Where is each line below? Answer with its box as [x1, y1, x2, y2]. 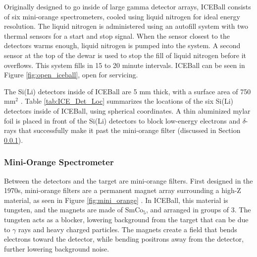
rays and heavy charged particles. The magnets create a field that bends [18, 224, 237, 234]
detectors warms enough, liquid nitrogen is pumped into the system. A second [4, 40, 241, 51]
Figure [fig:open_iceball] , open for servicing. [4, 69, 138, 80]
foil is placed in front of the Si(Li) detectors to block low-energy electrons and [4, 115, 240, 126]
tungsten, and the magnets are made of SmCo [4, 204, 144, 215]
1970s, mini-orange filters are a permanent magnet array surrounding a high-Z [4, 185, 241, 195]
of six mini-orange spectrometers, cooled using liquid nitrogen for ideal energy [4, 11, 240, 21]
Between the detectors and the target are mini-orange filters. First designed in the [4, 175, 253, 186]
